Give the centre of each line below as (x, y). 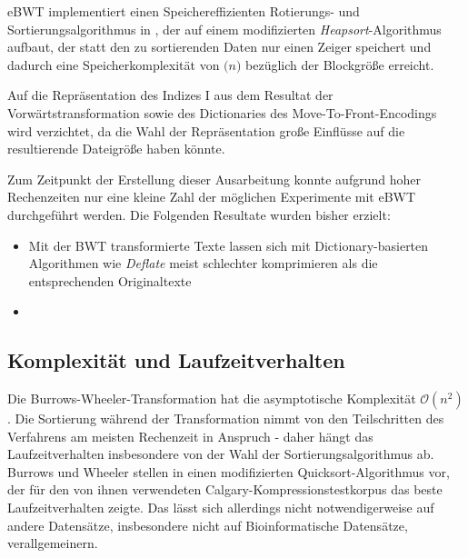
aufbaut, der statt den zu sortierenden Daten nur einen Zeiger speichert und (219, 47)
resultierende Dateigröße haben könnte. (116, 149)
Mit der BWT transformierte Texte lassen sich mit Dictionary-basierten (229, 245)
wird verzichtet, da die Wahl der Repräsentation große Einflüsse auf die (206, 130)
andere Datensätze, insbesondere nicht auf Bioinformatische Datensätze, (208, 525)
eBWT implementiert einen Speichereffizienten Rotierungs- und (184, 11)
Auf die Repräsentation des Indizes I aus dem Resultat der (170, 95)
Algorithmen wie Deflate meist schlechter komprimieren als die (203, 263)
